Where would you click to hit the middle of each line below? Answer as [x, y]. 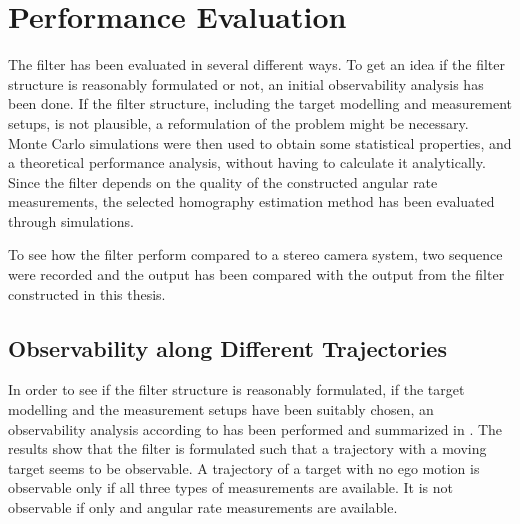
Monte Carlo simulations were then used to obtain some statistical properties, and [260, 142]
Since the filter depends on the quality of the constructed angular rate [223, 181]
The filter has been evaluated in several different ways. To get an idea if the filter [256, 64]
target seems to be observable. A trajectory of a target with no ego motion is [244, 467]
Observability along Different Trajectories [227, 347]
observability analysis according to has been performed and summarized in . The [255, 428]
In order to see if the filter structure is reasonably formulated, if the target [236, 389]
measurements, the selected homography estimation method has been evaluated [251, 201]
